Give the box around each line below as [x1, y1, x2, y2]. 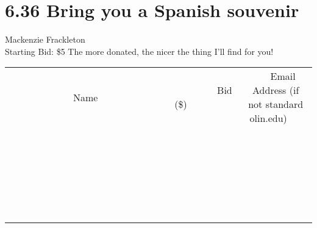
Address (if [252, 83, 299, 98]
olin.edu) [249, 111, 287, 126]
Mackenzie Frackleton [5, 33, 85, 46]
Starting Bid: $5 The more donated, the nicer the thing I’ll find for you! [5, 45, 274, 57]
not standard [248, 97, 304, 112]
